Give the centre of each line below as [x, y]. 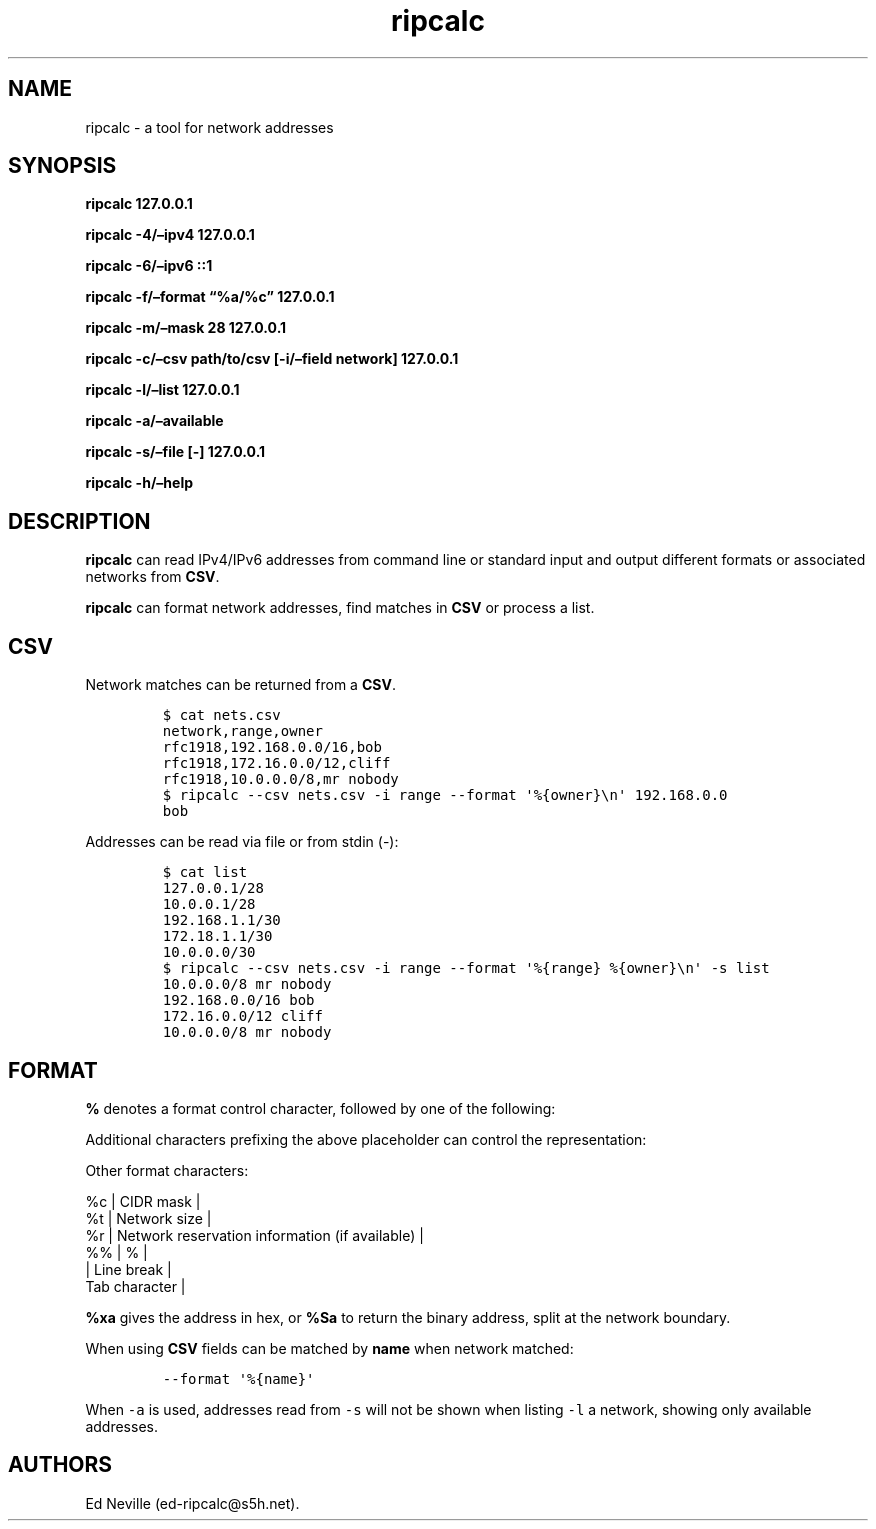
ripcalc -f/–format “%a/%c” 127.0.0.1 [210, 297]
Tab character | [135, 1286]
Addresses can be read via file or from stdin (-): [242, 842]
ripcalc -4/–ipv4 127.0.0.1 [170, 235]
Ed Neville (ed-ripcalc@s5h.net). [192, 1503]
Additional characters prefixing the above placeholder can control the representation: [366, 1139]
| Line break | [128, 1269]
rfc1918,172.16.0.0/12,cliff [276, 763]
